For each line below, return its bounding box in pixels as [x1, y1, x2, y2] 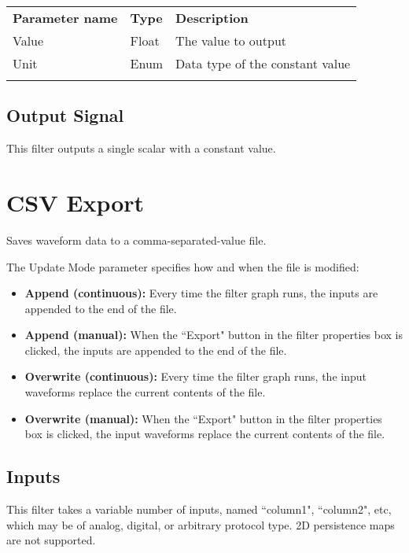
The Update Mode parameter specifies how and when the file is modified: [6, 258, 359, 275]
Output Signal [6, 103, 124, 127]
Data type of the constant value [175, 54, 351, 72]
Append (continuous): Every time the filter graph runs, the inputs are [24, 285, 378, 301]
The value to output [175, 31, 287, 50]
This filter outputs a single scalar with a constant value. [6, 140, 276, 157]
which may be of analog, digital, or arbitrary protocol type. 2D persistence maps [6, 516, 395, 533]
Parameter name [13, 9, 118, 27]
